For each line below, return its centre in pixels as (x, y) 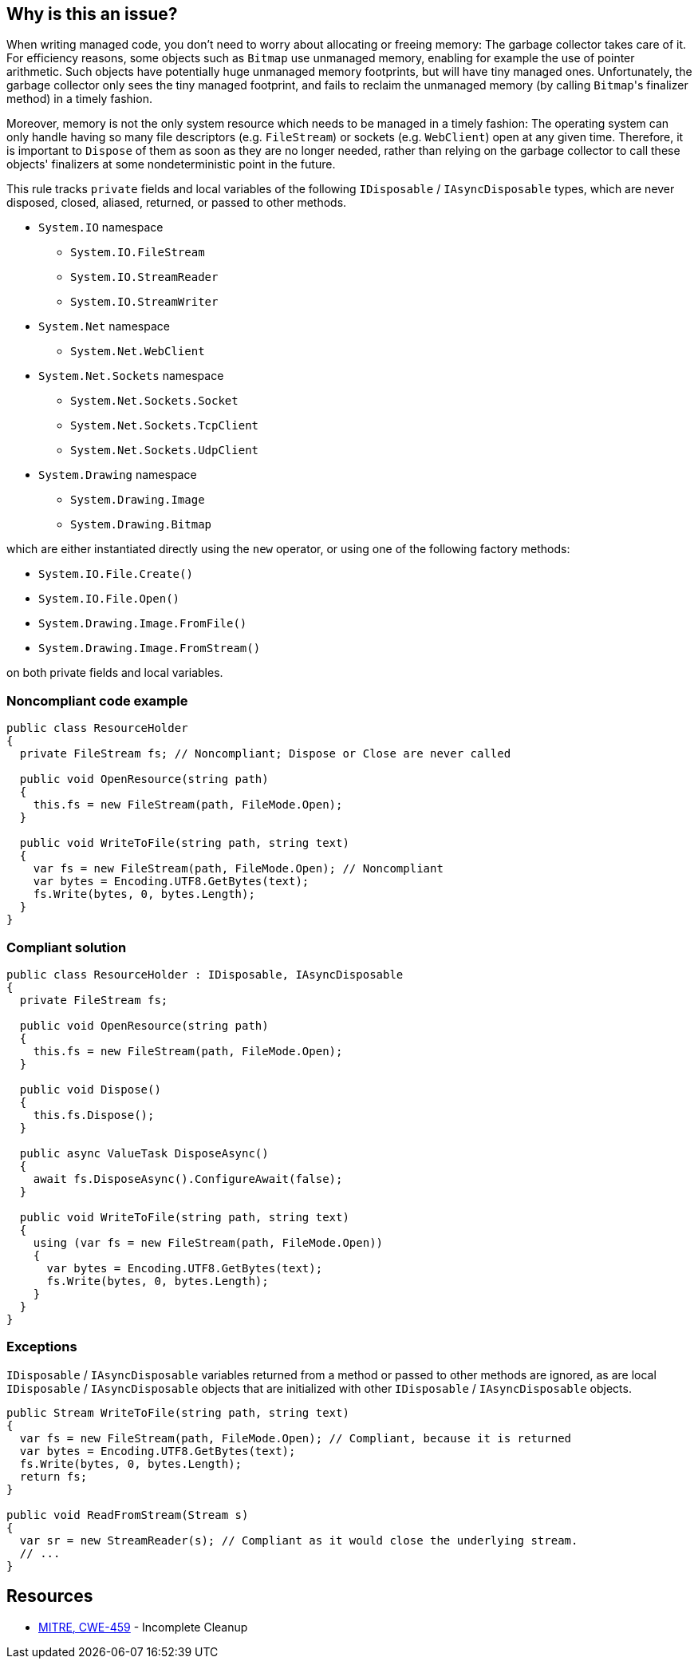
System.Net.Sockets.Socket (154, 401)
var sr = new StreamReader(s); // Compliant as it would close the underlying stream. (299, 1540)
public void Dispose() (90, 1089)
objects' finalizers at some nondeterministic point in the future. (171, 164)
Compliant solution (67, 947)
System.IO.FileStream (138, 253)
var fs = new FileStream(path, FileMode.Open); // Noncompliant (238, 869)
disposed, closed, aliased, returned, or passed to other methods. (177, 203)
